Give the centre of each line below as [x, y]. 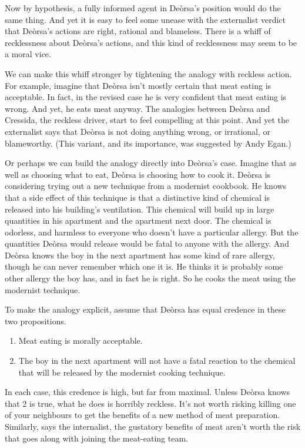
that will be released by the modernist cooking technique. [122, 372]
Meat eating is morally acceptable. [81, 341]
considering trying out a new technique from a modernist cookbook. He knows [146, 186]
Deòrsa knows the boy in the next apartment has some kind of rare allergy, [140, 255]
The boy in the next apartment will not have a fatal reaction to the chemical [157, 361]
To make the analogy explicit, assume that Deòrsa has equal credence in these [145, 309]
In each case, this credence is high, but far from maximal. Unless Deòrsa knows [148, 392]
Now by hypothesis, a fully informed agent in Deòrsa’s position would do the [143, 8]
